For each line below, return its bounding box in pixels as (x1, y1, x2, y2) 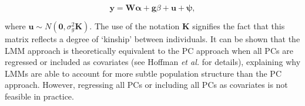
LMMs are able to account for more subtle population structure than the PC (5, 67, 282, 79)
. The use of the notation (89, 20, 180, 32)
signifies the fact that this (192, 20, 285, 32)
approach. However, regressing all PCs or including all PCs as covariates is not (5, 78, 288, 91)
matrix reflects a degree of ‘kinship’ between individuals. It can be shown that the (5, 33, 300, 45)
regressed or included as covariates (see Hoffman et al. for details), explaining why (5, 56, 301, 68)
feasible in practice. (5, 90, 74, 102)
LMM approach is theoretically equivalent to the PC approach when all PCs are (5, 44, 293, 56)
